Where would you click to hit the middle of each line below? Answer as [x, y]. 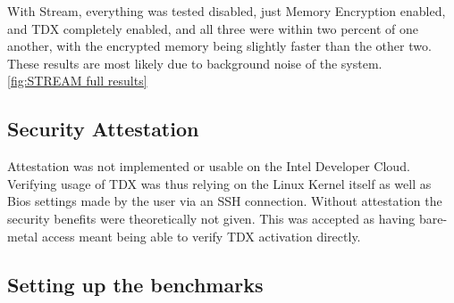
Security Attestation [103, 129]
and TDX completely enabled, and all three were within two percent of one [213, 28]
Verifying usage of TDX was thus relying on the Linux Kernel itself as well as [219, 183]
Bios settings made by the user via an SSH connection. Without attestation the [225, 201]
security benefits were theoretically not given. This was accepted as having [211, 218]
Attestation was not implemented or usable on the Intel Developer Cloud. [209, 166]
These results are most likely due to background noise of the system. [195, 63]
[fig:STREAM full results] [77, 81]
